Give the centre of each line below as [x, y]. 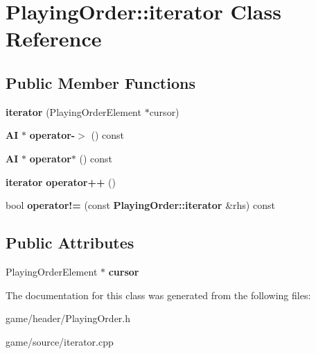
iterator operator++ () [61, 182]
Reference [54, 39]
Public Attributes [70, 243]
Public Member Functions [100, 82]
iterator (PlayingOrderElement [73, 111]
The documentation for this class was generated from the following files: [158, 295]
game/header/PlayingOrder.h [68, 318]
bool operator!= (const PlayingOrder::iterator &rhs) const [140, 205]
